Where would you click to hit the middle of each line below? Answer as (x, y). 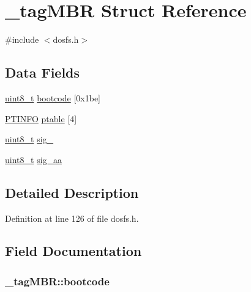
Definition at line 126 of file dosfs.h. (72, 218)
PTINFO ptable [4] (41, 118)
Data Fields (43, 72)
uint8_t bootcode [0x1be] (53, 97)
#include (22, 39)
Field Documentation (73, 251)
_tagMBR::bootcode (57, 281)
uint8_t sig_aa (34, 159)
